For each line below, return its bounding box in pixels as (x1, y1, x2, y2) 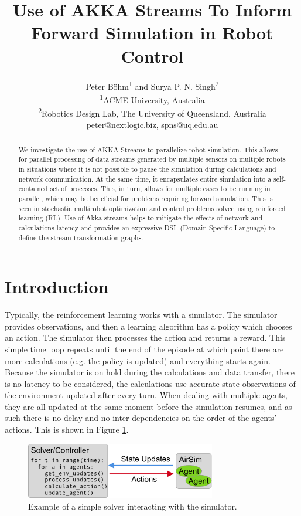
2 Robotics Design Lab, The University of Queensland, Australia (38, 106, 266, 119)
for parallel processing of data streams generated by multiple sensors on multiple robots (18, 154, 286, 164)
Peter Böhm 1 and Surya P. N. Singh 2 (85, 78, 219, 92)
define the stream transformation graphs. (18, 232, 143, 242)
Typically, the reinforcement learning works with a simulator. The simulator (5, 308, 278, 321)
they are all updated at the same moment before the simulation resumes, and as (5, 400, 292, 412)
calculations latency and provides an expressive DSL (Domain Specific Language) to (18, 222, 275, 232)
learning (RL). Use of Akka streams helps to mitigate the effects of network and (18, 213, 263, 223)
